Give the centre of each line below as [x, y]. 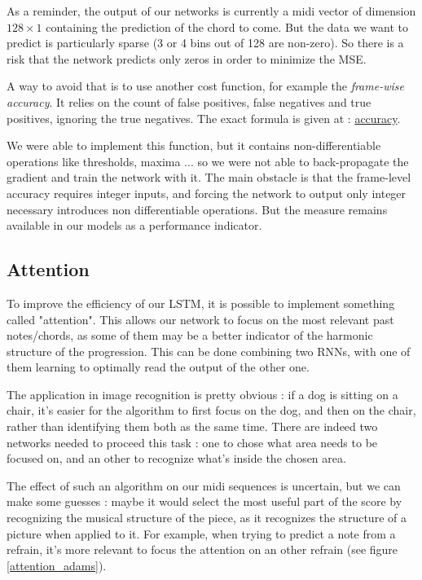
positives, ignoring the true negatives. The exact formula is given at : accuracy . [204, 118]
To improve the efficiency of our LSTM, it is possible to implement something [201, 303]
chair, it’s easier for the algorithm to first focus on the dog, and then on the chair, [211, 410]
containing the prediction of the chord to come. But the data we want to [227, 26]
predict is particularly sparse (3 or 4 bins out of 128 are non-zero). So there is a [205, 43]
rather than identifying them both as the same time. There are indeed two [192, 426]
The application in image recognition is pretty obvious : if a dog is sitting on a [202, 394]
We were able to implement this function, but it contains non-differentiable [194, 145]
